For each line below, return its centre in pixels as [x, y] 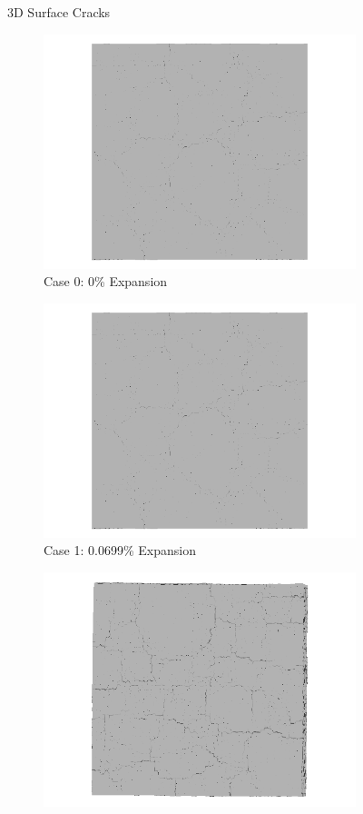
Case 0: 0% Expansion [106, 281]
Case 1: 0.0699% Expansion [120, 550]
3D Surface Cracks [59, 12]
